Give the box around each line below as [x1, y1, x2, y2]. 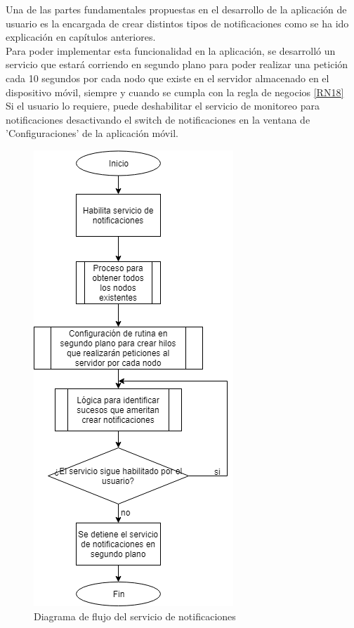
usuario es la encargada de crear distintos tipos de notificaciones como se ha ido [6, 15, 349, 30]
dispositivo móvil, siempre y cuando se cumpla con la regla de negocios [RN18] [6, 84, 344, 99]
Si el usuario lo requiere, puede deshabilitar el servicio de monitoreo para [6, 98, 320, 113]
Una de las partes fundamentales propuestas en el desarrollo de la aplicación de [6, 2, 347, 16]
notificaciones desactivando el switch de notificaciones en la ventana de [6, 112, 310, 126]
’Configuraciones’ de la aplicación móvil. [6, 126, 178, 140]
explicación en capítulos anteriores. [6, 30, 156, 44]
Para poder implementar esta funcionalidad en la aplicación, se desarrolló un [6, 43, 336, 58]
